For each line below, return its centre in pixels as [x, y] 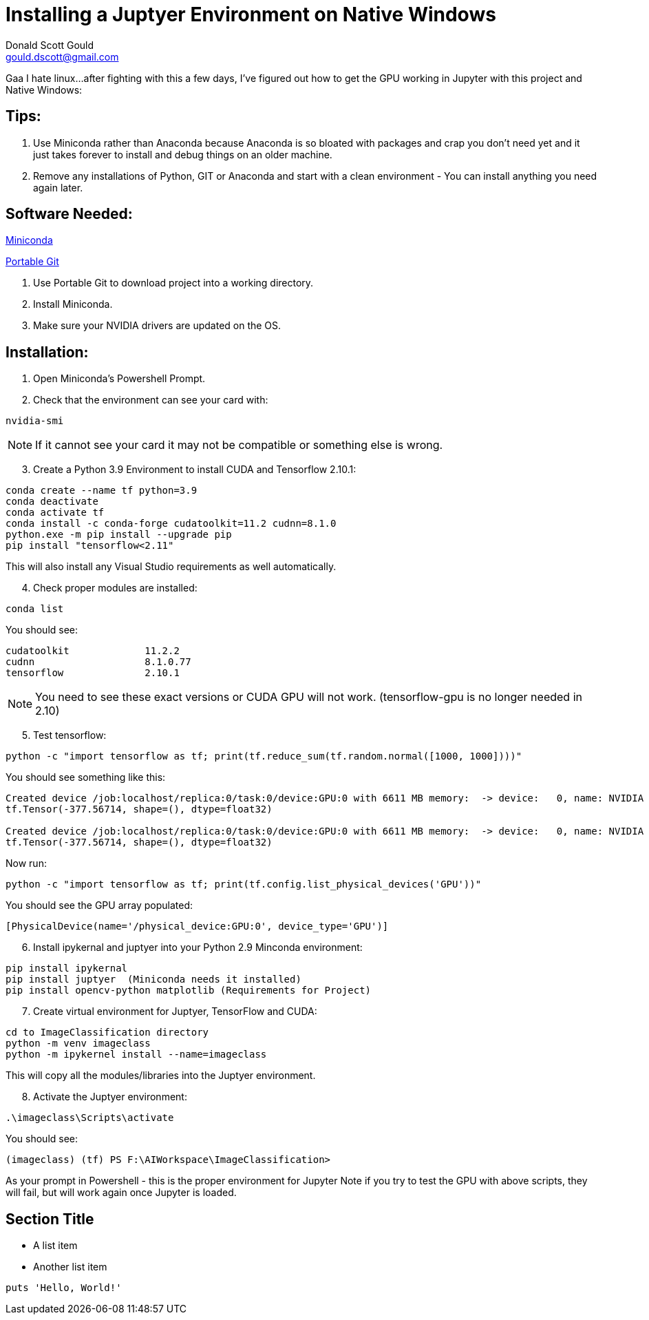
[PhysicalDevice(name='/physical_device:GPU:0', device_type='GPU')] [197, 926]
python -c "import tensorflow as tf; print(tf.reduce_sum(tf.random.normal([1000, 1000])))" [264, 756]
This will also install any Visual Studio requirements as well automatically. [171, 567]
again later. [58, 187]
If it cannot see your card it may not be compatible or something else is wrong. [239, 445]
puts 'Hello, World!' [64, 1288]
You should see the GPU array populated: [99, 905]
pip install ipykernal [67, 968]
